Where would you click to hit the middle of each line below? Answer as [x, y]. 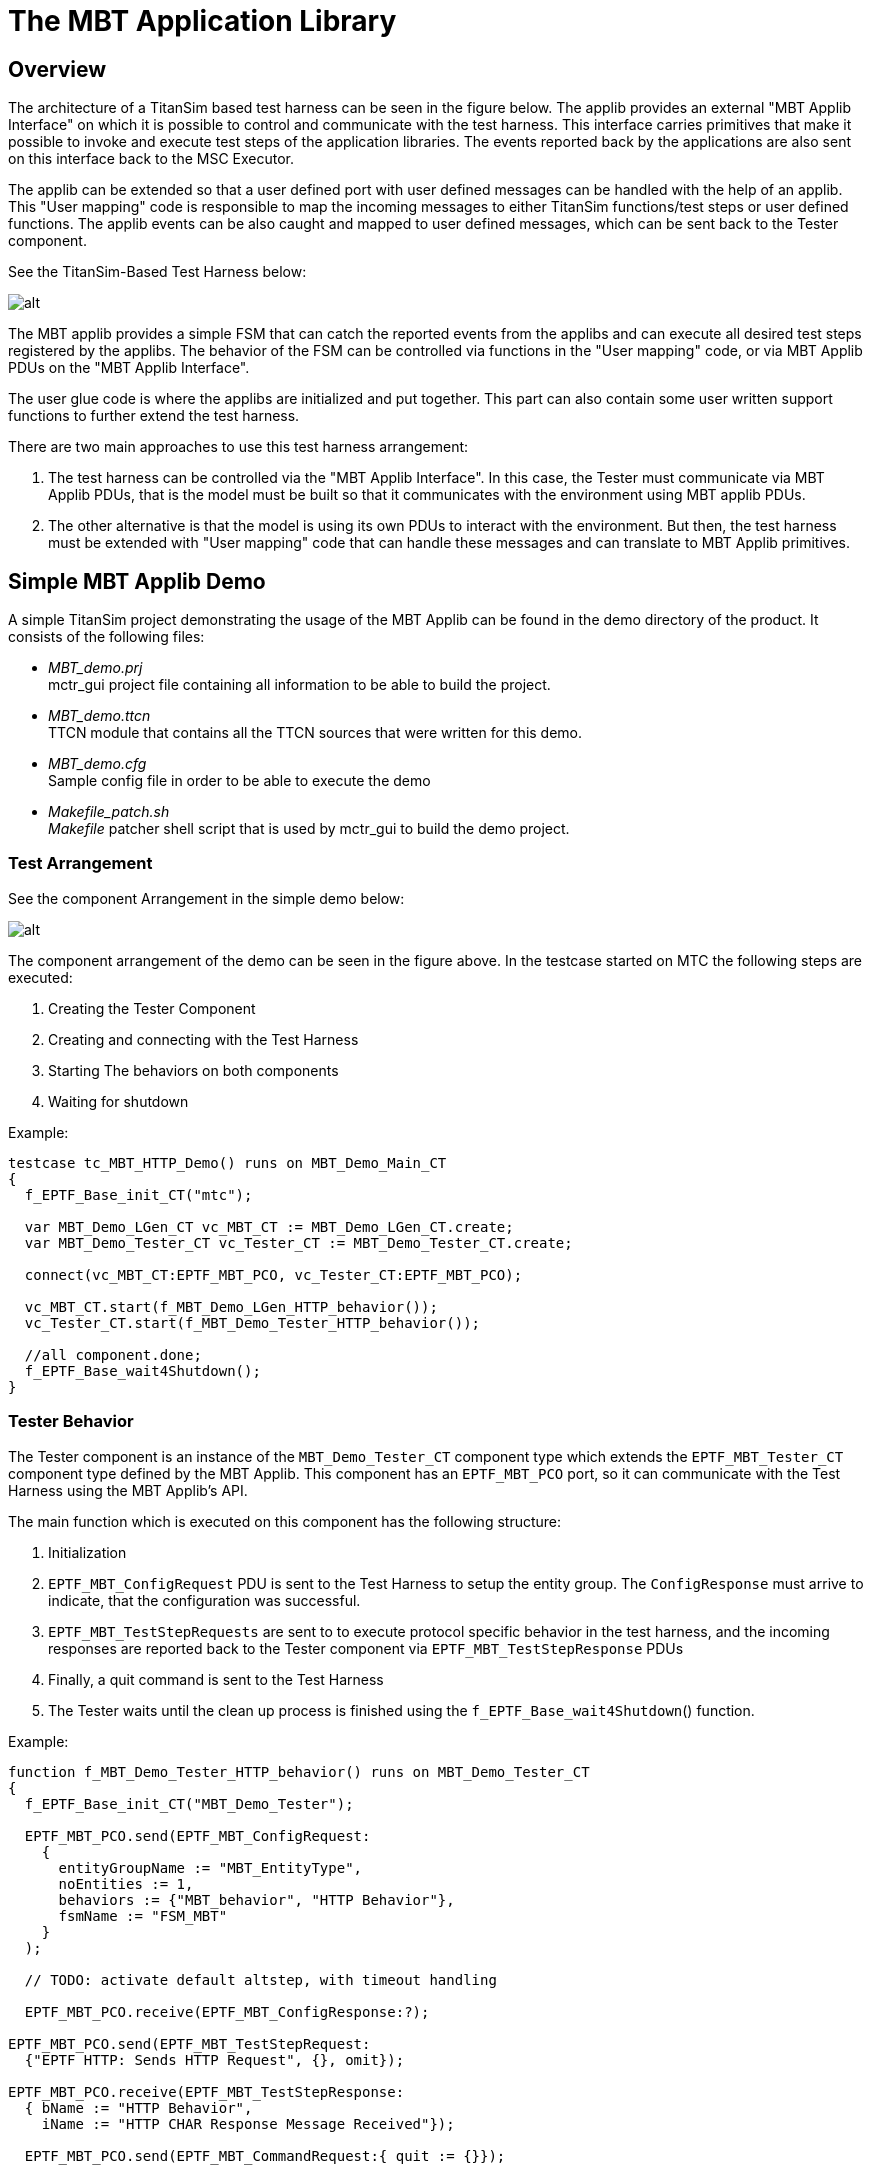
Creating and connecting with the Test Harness [203, 1039]
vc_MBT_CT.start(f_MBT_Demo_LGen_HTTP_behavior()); [231, 1306]
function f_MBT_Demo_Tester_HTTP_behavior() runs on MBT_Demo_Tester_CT [299, 1771]
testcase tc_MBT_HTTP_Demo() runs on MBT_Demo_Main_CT [227, 1162]
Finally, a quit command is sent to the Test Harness [216, 1679]
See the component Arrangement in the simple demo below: [206, 898]
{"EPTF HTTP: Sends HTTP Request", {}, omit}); [214, 2059]
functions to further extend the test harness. [154, 416]
